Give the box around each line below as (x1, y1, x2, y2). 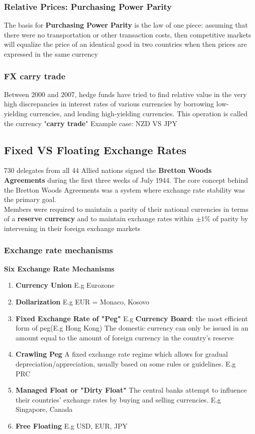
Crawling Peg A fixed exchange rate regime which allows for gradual (15, 349, 228, 359)
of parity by (212, 213, 248, 224)
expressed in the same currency (4, 49, 98, 59)
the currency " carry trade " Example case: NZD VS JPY (4, 118, 177, 128)
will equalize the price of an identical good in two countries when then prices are (4, 39, 247, 49)
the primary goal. (4, 194, 57, 204)
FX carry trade (4, 69, 65, 82)
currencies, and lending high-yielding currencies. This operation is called (30, 108, 248, 118)
